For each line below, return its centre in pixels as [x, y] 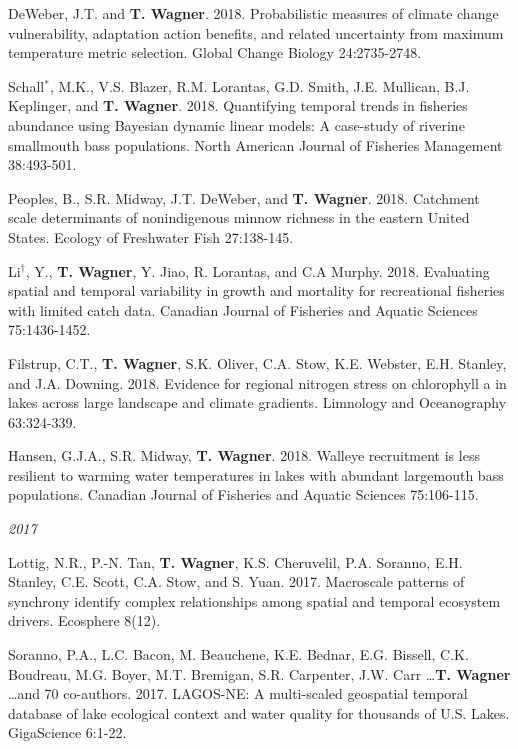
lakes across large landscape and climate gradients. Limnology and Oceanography [257, 402]
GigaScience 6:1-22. [67, 732]
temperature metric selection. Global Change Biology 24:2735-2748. [215, 52]
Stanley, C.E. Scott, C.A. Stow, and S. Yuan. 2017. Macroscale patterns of [236, 581]
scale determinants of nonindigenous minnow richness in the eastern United [239, 217]
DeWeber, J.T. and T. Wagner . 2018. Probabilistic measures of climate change [253, 13]
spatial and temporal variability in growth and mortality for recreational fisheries [256, 290]
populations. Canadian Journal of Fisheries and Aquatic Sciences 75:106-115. [243, 494]
